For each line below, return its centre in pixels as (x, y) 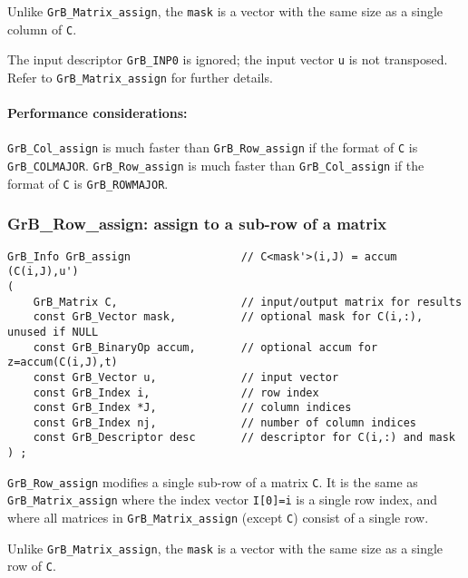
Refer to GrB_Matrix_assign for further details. (140, 77)
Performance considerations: (97, 113)
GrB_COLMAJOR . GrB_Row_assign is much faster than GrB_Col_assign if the (216, 166)
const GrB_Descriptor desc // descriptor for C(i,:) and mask (244, 438)
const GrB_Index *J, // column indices (192, 408)
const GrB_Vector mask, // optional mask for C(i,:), (228, 317)
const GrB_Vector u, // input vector (186, 377)
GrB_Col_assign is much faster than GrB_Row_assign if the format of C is (213, 147)
